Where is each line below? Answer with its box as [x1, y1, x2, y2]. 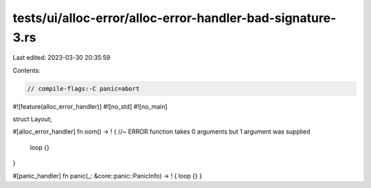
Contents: [12, 66, 41, 74]
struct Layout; [12, 115, 52, 123]
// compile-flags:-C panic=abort [27, 85, 140, 92]
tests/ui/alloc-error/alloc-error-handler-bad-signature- [12, 10, 337, 25]
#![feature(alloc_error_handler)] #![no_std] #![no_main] [12, 102, 168, 110]
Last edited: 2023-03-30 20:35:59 [12, 54, 111, 62]
